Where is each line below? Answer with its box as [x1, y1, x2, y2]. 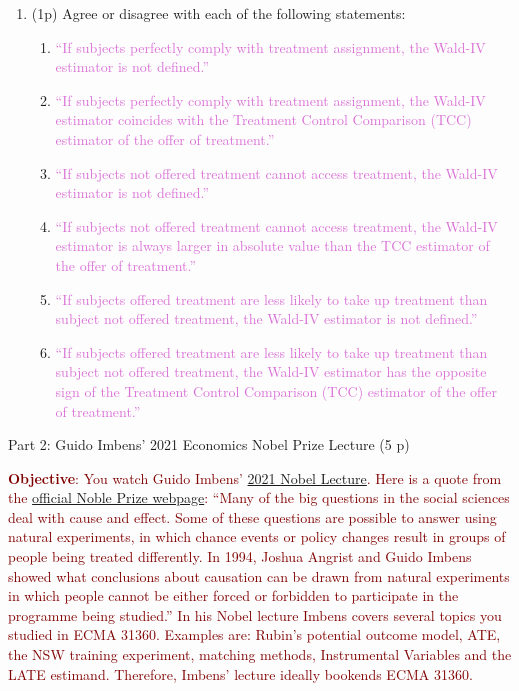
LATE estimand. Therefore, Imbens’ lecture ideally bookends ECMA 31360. [8, 663, 473, 684]
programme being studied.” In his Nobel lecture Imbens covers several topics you [8, 604, 502, 625]
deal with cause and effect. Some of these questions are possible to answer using [8, 506, 497, 527]
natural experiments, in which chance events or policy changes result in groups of [8, 526, 506, 547]
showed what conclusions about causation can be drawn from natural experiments [8, 565, 510, 586]
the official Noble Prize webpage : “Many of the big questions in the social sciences [8, 487, 510, 508]
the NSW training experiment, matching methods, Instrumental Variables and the [8, 644, 512, 665]
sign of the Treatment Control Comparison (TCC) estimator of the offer [55, 380, 497, 401]
